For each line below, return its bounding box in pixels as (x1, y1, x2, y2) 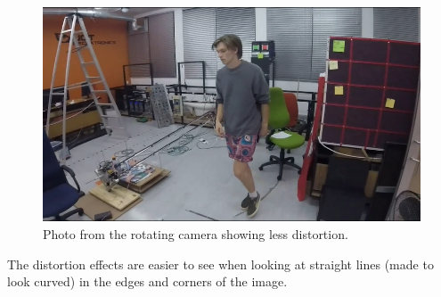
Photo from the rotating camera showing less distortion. (43, 224, 348, 243)
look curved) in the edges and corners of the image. (7, 272, 288, 291)
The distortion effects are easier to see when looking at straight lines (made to (7, 254, 434, 273)
